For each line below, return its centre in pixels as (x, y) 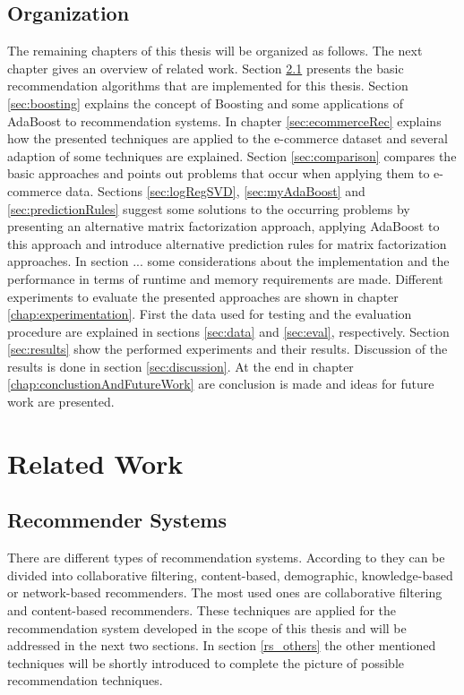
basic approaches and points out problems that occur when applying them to (219, 173)
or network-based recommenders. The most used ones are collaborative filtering (225, 592)
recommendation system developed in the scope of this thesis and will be (207, 627)
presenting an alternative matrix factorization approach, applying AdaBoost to (223, 226)
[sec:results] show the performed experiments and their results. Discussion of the (228, 349)
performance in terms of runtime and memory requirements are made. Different (225, 278)
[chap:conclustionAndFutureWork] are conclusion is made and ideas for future (221, 384)
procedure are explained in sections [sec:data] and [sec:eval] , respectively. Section (228, 331)
